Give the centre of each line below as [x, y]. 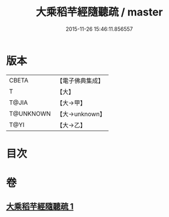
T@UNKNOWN [30, 113]
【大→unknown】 [81, 114]
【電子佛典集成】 [80, 81]
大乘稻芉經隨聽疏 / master [99, 12]
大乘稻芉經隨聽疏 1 [40, 207]
